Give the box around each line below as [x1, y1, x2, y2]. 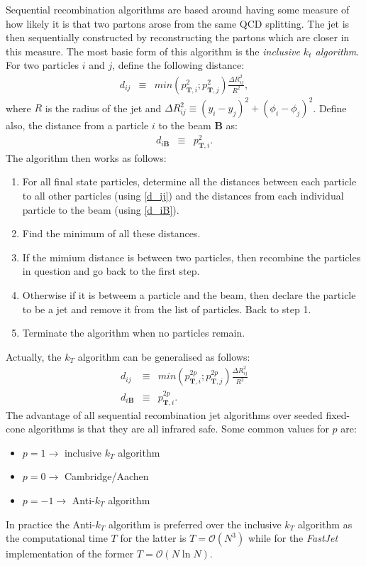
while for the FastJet [248, 530, 338, 545]
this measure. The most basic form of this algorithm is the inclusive [6, 43, 300, 58]
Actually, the [6, 349, 62, 364]
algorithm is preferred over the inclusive [108, 516, 282, 531]
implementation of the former [6, 546, 134, 561]
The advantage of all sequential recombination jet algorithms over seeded [6, 407, 323, 422]
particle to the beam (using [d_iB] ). [22, 202, 179, 217]
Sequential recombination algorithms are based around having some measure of [6, 2, 350, 16]
